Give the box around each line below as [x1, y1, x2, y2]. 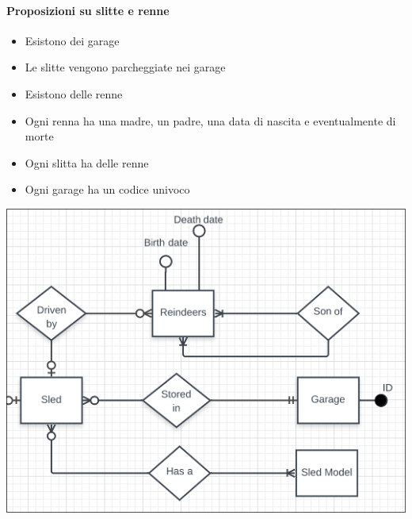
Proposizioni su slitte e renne [6, 2, 170, 18]
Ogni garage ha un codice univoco [25, 181, 190, 198]
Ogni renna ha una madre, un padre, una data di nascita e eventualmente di [25, 112, 396, 129]
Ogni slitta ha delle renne [25, 154, 149, 171]
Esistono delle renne [25, 85, 123, 102]
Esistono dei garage [25, 32, 120, 48]
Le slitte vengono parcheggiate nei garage [25, 59, 226, 75]
